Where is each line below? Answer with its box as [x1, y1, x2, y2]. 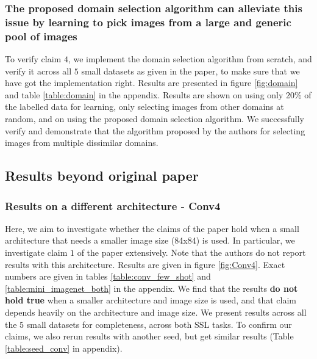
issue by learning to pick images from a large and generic [5, 14, 291, 29]
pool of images [5, 28, 77, 43]
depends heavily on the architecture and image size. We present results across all [5, 305, 307, 318]
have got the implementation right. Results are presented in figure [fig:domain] [5, 76, 298, 89]
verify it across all [5, 64, 72, 77]
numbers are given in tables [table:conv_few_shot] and [5, 270, 211, 283]
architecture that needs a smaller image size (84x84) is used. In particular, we [5, 234, 295, 247]
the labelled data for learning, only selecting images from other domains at [5, 100, 284, 113]
